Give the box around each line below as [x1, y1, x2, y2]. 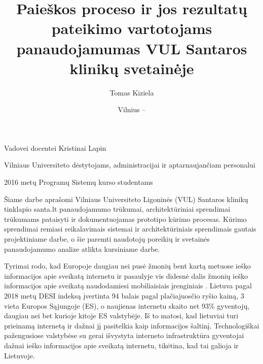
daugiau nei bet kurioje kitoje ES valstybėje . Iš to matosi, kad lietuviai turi [4, 310, 239, 321]
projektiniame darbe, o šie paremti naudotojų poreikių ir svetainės [4, 234, 210, 244]
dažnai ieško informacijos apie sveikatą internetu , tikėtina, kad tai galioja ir [4, 340, 239, 350]
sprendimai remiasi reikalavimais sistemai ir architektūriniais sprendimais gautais [4, 223, 256, 234]
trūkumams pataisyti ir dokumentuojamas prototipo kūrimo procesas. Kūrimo [4, 213, 247, 224]
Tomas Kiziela [109, 87, 154, 97]
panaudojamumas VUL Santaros [16, 38, 247, 58]
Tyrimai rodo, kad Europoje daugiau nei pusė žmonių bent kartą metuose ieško [4, 260, 251, 271]
